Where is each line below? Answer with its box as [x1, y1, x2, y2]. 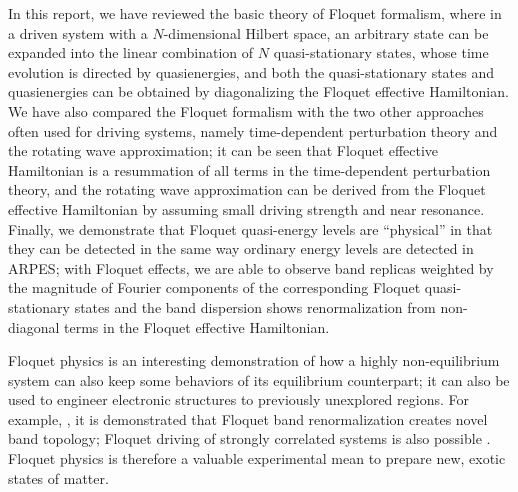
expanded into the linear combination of [8, 42, 254, 63]
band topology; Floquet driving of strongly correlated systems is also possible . [8, 428, 491, 449]
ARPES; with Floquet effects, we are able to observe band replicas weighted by [8, 257, 494, 278]
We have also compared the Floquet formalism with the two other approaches [8, 100, 484, 121]
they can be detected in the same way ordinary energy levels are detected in [8, 238, 474, 259]
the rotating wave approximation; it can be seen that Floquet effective [8, 140, 439, 161]
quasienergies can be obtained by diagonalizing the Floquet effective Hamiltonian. [8, 81, 509, 102]
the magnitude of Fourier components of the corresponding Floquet [8, 277, 421, 298]
